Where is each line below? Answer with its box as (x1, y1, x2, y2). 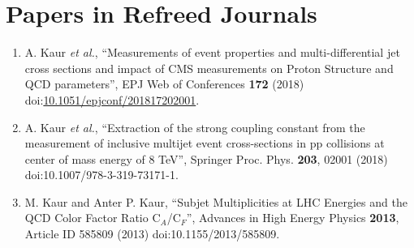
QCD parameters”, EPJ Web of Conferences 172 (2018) (24, 75, 304, 92)
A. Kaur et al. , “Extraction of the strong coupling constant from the (24, 118, 365, 135)
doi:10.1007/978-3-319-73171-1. (24, 166, 179, 183)
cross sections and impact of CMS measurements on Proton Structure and (24, 59, 394, 76)
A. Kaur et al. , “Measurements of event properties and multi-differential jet (24, 44, 400, 61)
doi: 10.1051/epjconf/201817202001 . (24, 91, 200, 108)
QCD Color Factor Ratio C (24, 209, 161, 226)
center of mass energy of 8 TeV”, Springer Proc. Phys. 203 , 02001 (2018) (24, 150, 388, 167)
